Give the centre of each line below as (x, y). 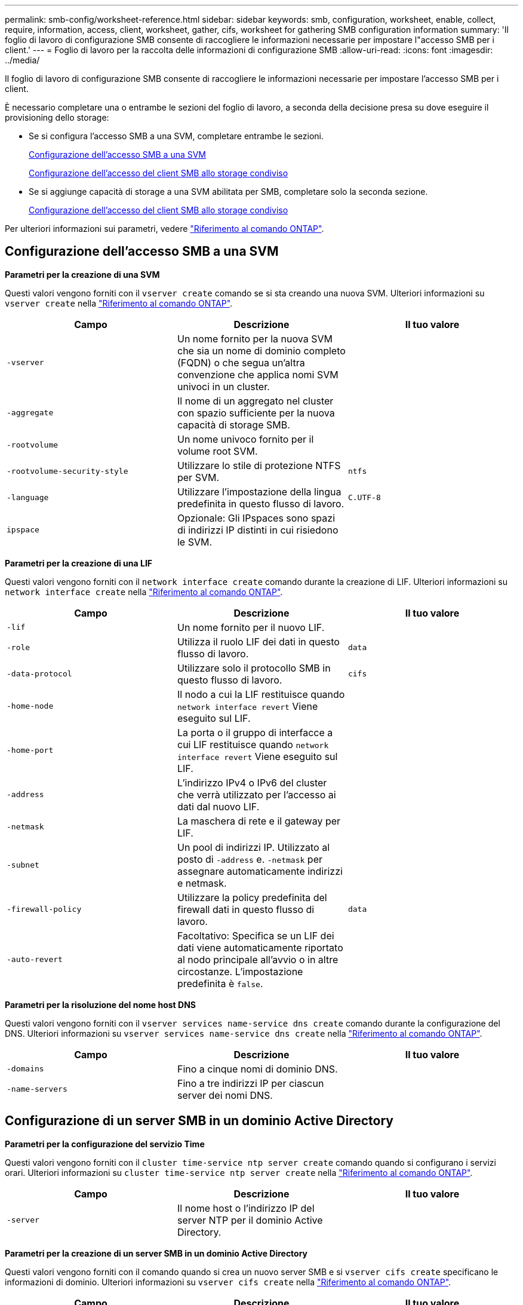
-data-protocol (39, 674)
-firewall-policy (44, 909)
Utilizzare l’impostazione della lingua (259, 491)
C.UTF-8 (364, 498)
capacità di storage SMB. (233, 425)
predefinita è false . (220, 983)
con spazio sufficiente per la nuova (256, 413)
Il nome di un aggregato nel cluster (255, 401)
